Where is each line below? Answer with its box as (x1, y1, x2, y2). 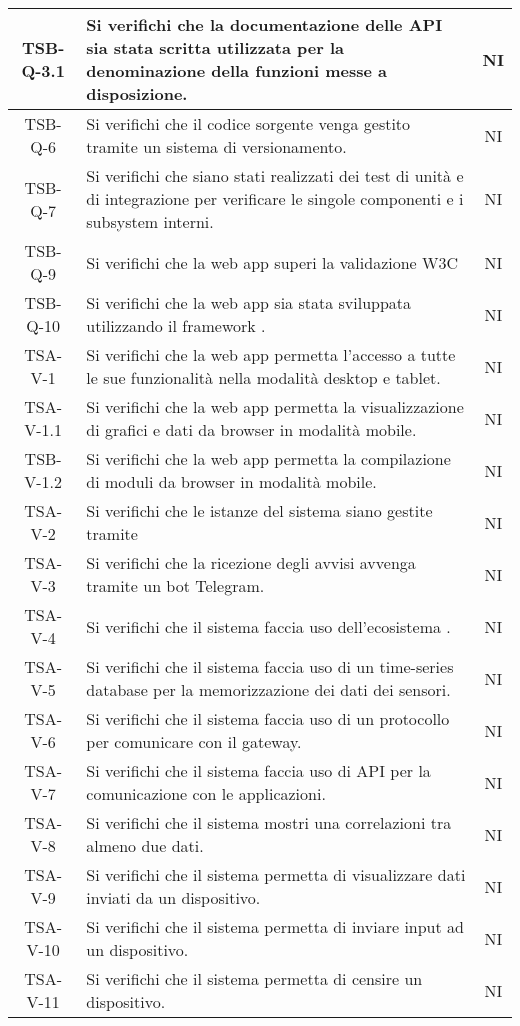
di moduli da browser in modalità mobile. (86, 470, 377, 493)
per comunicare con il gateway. (86, 730, 302, 753)
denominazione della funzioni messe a (86, 59, 387, 82)
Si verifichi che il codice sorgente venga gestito (86, 112, 411, 135)
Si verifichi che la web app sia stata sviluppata (86, 291, 412, 314)
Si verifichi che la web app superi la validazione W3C (86, 250, 459, 274)
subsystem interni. (86, 210, 214, 233)
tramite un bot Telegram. (86, 574, 265, 597)
